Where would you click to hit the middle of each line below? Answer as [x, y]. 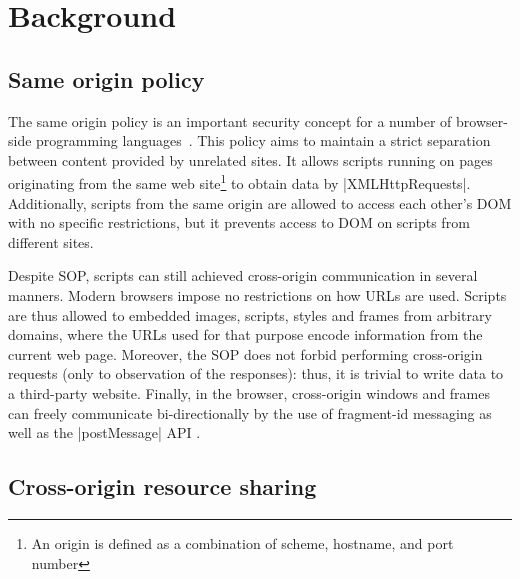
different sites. [51, 241]
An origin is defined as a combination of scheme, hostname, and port [242, 542]
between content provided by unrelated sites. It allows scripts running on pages [250, 159]
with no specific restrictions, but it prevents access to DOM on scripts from [239, 222]
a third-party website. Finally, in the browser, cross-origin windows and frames [249, 392]
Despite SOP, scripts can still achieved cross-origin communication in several [243, 275]
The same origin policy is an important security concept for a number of [230, 120]
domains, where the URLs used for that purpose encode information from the [245, 334]
